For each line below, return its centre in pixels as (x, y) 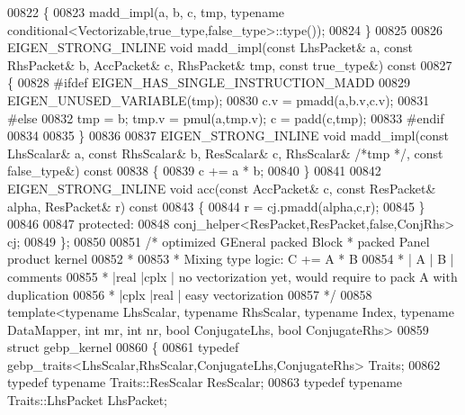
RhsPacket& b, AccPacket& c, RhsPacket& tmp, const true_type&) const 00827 (230, 64)
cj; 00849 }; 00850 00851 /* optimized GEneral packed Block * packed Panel (219, 241)
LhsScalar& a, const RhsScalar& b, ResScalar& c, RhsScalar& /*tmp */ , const (225, 153)
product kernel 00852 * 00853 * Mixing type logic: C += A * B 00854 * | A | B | (231, 259)
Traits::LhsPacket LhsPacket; (87, 400)
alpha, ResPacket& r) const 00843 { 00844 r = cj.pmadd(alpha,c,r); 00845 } (216, 206)
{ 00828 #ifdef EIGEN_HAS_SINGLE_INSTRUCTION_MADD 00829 (209, 82)
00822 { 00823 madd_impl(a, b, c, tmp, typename (146, 12)
